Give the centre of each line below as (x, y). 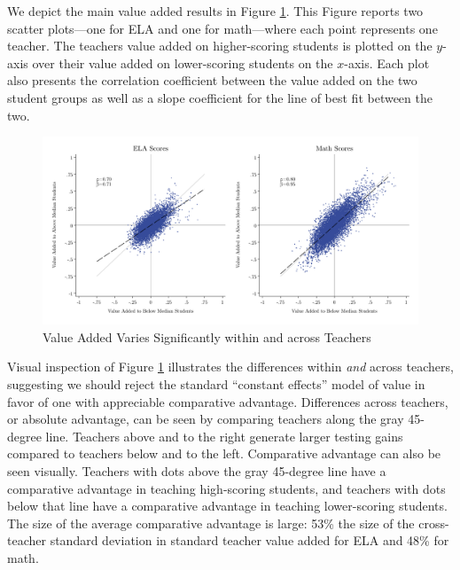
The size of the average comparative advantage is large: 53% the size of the (211, 523)
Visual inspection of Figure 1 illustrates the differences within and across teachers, (230, 367)
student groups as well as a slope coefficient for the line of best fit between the (220, 97)
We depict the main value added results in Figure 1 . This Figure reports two (215, 11)
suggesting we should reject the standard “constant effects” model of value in (216, 383)
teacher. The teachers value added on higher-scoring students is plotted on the (220, 46)
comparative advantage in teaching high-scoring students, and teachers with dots (226, 488)
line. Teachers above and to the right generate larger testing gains (224, 436)
